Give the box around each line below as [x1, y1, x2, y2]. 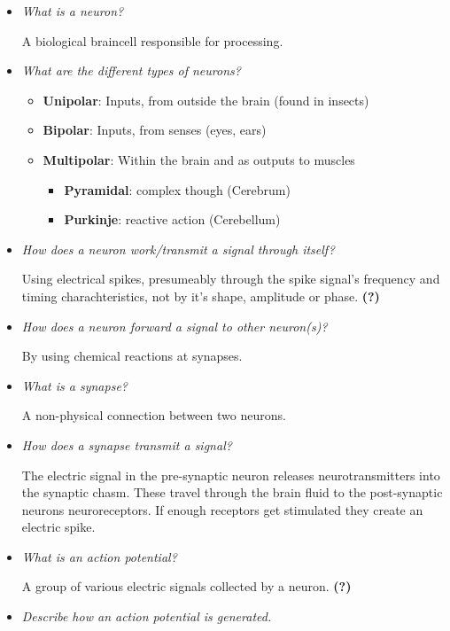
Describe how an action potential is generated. [21, 607, 272, 626]
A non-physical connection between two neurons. [21, 406, 286, 425]
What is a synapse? [21, 376, 128, 394]
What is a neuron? [21, 2, 124, 19]
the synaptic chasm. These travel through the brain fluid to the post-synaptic [21, 483, 443, 502]
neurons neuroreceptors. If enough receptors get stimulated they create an [21, 500, 423, 518]
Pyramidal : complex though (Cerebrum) [64, 180, 291, 199]
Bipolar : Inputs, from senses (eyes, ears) [43, 121, 267, 139]
